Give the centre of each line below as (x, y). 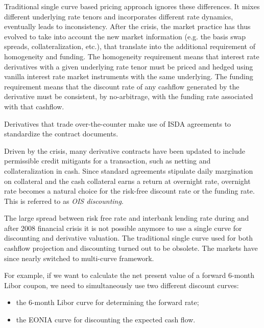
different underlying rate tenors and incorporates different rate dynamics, (119, 16)
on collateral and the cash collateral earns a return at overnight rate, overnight (127, 181)
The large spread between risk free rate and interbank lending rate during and (127, 218)
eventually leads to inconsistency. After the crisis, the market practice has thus (127, 26)
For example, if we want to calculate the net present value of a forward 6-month (129, 275)
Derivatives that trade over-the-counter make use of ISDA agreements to (118, 123)
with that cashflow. (34, 106)
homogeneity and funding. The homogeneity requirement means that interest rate (132, 56)
